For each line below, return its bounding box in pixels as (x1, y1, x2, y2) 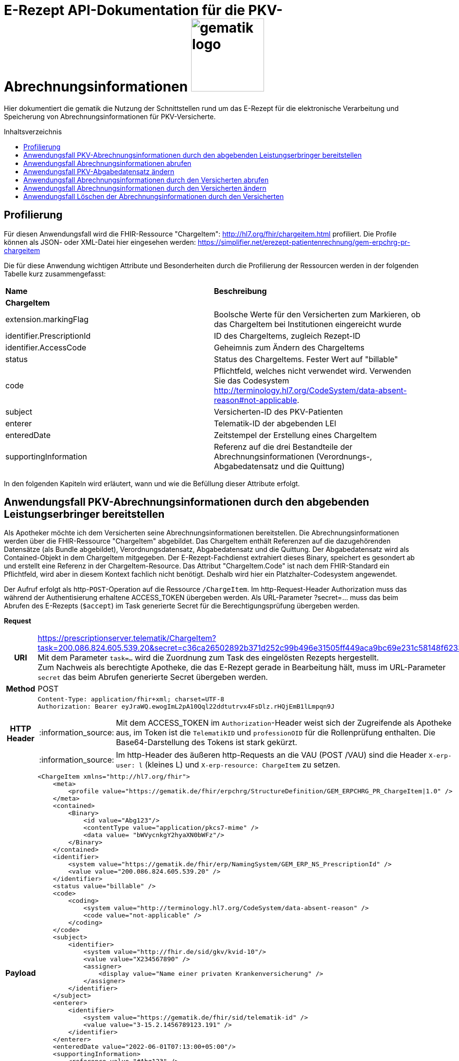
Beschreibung (214, 286, 267, 296)
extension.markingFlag (5, 314, 89, 324)
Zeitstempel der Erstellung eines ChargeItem (214, 430, 377, 440)
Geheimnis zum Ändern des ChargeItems (214, 342, 365, 352)
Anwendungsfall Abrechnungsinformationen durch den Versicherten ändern (23, 183, 266, 192)
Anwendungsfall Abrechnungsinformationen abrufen (23, 159, 192, 167)
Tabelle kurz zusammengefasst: (4, 269, 106, 278)
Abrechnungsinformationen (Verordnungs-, (214, 451, 372, 461)
